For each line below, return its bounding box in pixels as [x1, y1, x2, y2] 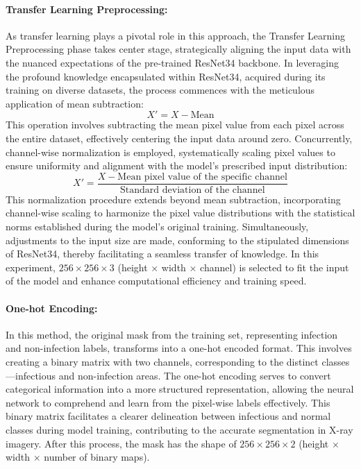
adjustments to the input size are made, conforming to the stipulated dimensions [6, 232, 349, 247]
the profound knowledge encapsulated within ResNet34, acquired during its [6, 69, 326, 83]
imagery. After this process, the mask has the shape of [6, 436, 237, 450]
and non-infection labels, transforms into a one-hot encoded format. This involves [6, 341, 352, 355]
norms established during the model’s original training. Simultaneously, [6, 219, 309, 233]
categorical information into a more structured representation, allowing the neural [6, 382, 354, 396]
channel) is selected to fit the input [200, 259, 349, 274]
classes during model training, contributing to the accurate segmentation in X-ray [6, 422, 353, 436]
